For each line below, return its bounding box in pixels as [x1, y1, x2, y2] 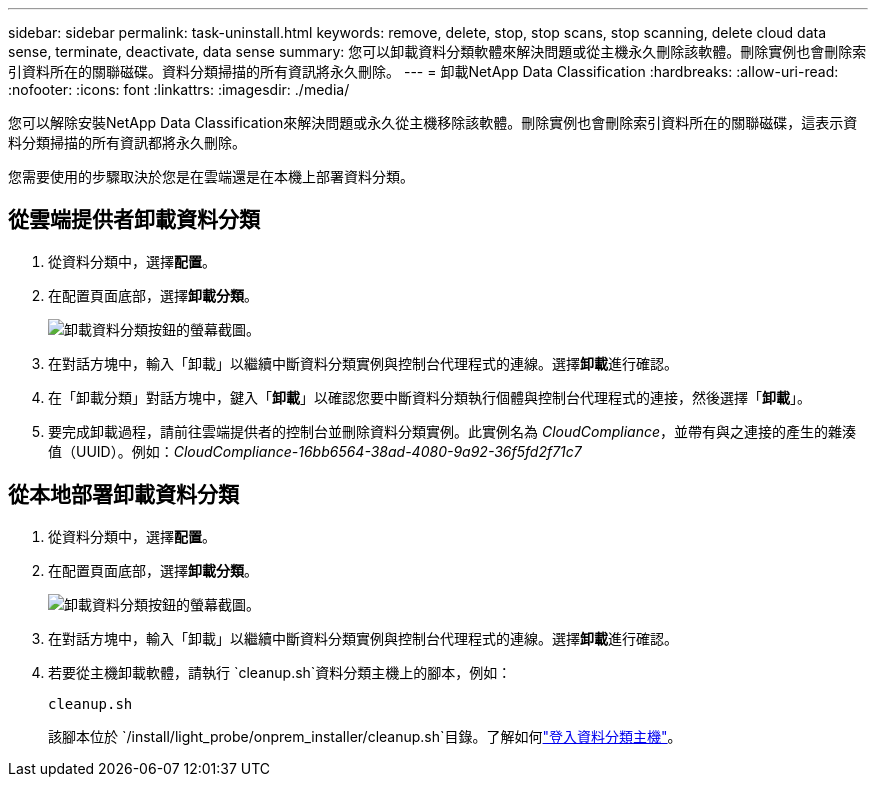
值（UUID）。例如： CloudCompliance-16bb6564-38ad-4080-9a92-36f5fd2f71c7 [48, 442, 582, 460]
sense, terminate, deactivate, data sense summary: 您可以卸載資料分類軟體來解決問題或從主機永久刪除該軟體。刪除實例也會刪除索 [8, 43, 867, 60]
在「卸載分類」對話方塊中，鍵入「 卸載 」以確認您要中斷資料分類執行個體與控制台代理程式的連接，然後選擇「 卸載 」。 [48, 388, 811, 406]
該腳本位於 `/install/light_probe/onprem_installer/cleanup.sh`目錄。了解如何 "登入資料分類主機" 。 [48, 727, 682, 745]
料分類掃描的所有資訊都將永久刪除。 [8, 134, 246, 151]
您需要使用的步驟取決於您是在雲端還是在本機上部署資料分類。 [8, 168, 414, 185]
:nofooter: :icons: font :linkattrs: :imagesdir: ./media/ [8, 81, 350, 98]
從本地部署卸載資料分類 [8, 482, 239, 508]
